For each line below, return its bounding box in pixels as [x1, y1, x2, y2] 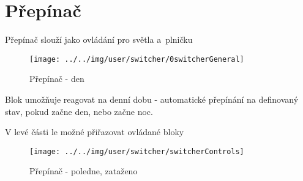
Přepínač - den [29, 72, 84, 85]
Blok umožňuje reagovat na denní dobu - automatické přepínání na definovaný [5, 92, 299, 105]
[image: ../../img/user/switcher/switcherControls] [29, 147, 244, 156]
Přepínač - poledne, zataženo [29, 164, 138, 177]
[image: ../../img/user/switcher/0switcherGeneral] [29, 54, 244, 64]
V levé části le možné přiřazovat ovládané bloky [5, 125, 184, 138]
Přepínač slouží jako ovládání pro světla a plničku [5, 33, 193, 46]
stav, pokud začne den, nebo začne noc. [5, 105, 153, 117]
